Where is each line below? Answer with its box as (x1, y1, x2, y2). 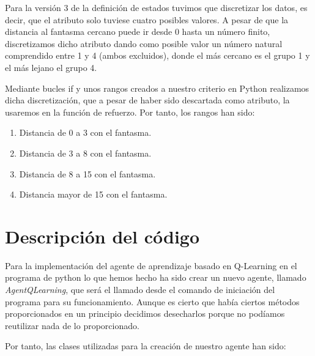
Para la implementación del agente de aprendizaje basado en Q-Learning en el (5, 259, 297, 272)
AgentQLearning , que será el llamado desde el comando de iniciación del (5, 283, 275, 296)
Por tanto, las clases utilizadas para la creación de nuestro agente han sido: (5, 339, 286, 352)
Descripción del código (5, 223, 200, 248)
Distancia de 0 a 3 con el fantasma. (19, 126, 152, 139)
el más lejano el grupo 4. (5, 61, 97, 73)
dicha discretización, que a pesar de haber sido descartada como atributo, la (5, 94, 290, 106)
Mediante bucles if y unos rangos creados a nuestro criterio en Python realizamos (5, 81, 309, 94)
